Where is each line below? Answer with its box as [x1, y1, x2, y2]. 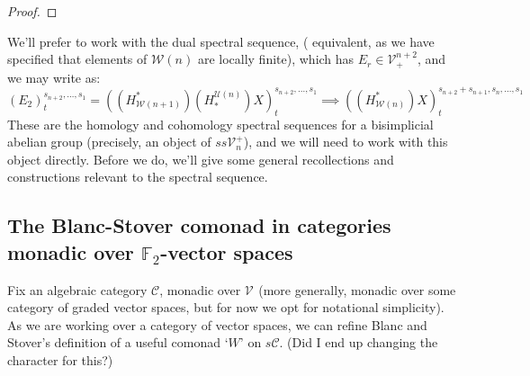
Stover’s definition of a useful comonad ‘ [7, 333, 229, 352]
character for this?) [7, 350, 113, 369]
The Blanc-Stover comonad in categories [7, 211, 391, 239]
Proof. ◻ [7, 2, 58, 20]
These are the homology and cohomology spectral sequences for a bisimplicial [7, 114, 434, 133]
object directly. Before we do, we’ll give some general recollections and [7, 149, 394, 168]
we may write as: [7, 67, 101, 86]
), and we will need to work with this [243, 132, 448, 151]
